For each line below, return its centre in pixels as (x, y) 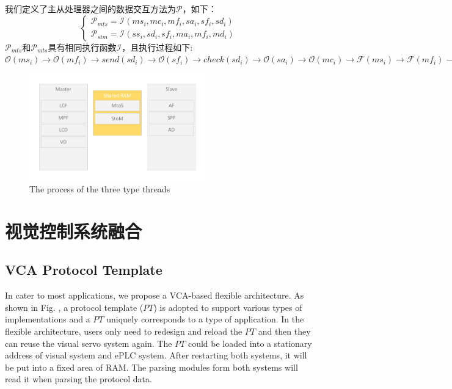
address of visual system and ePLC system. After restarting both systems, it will (156, 355)
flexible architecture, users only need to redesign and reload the (124, 331)
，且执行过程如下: (157, 47)
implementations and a (48, 319)
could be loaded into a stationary (250, 343)
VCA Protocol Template (84, 270)
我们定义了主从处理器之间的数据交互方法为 (90, 9)
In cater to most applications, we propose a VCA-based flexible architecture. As (155, 295)
